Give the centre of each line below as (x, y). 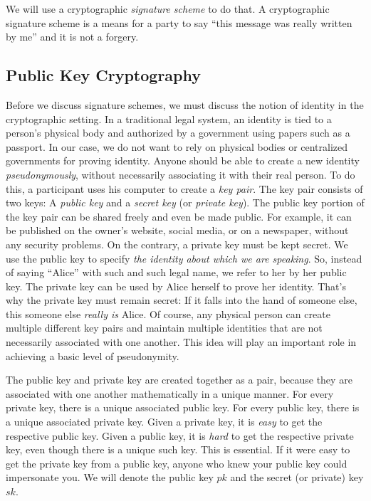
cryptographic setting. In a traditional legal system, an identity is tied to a (169, 118)
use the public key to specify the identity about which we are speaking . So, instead (184, 258)
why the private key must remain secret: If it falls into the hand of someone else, (182, 300)
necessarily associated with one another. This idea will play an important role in (181, 342)
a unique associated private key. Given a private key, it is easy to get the (164, 422)
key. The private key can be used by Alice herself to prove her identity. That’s (176, 286)
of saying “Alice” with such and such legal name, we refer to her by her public (176, 272)
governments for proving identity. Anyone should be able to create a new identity (183, 160)
